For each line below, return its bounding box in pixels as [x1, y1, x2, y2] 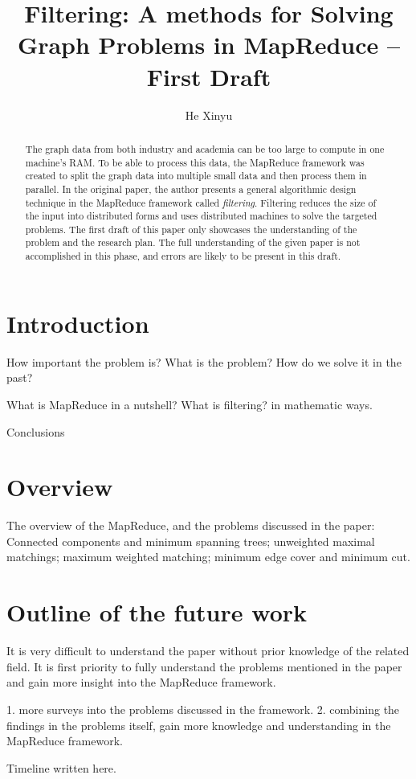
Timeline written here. [6, 759, 116, 776]
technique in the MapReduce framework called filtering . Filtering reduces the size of [25, 195, 377, 209]
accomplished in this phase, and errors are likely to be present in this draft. [25, 249, 341, 263]
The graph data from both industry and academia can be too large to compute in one [25, 141, 385, 155]
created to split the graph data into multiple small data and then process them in [25, 169, 367, 182]
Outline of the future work [6, 596, 307, 629]
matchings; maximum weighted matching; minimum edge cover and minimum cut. [6, 548, 410, 565]
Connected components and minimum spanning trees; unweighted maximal [6, 532, 375, 549]
